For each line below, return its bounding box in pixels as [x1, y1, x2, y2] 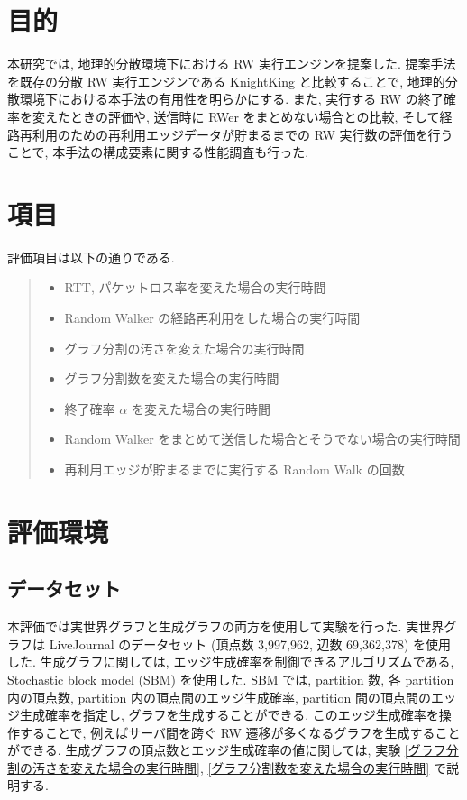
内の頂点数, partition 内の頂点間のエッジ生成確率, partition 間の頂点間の [7, 687, 431, 706]
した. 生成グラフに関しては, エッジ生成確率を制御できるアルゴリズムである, [7, 652, 454, 671]
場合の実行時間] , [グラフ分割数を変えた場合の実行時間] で [107, 758, 446, 777]
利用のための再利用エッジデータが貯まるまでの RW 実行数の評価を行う [32, 124, 453, 143]
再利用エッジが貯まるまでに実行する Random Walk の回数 [64, 459, 405, 478]
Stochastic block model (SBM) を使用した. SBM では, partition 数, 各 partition [7, 669, 454, 688]
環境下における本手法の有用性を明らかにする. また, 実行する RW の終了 [19, 89, 444, 108]
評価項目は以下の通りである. [7, 247, 175, 266]
